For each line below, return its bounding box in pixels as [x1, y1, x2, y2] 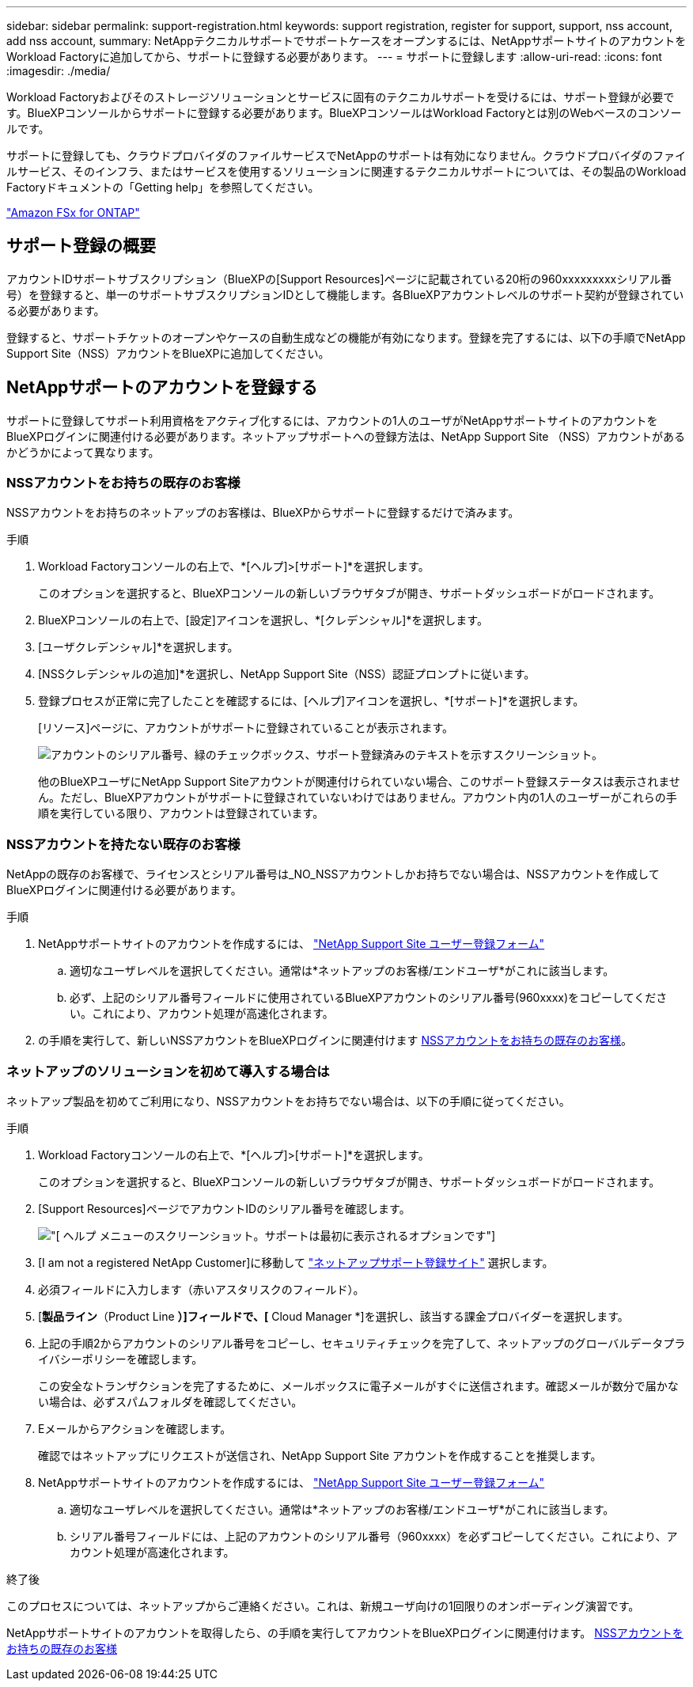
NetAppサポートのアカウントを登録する [6, 377, 318, 398]
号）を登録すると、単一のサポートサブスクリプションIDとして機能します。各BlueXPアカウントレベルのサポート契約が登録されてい [6, 287, 684, 301]
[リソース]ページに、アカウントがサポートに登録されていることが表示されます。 [38, 721, 453, 735]
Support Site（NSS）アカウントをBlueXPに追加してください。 [6, 346, 330, 360]
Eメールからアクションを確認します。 [38, 1421, 232, 1435]
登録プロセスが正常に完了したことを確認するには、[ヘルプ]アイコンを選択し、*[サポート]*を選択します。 [38, 694, 585, 708]
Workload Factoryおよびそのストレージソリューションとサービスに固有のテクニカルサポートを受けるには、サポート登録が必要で [6, 90, 675, 104]
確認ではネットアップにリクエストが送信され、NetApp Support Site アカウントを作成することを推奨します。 [38, 1448, 602, 1462]
